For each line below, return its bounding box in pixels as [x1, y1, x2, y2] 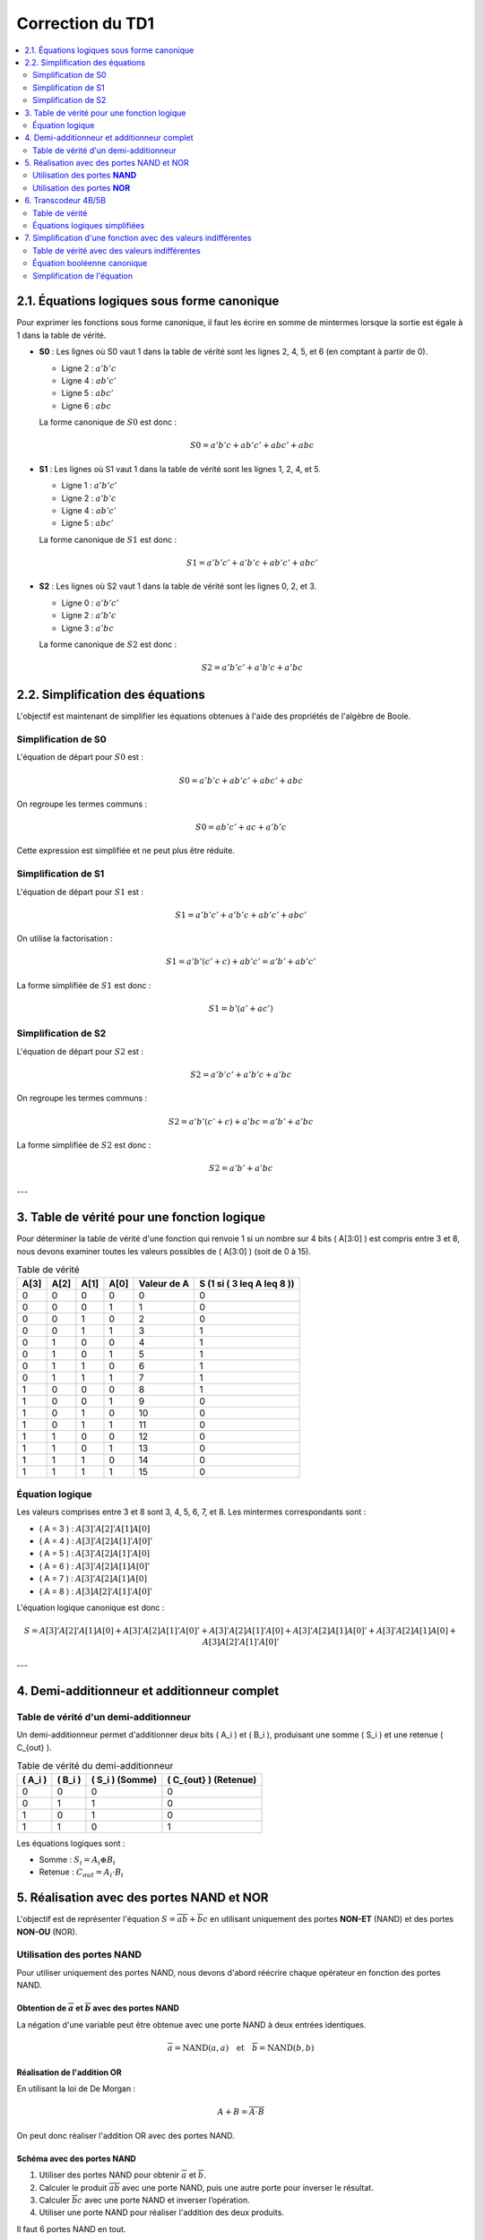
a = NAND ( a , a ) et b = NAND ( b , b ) [167, 2043, 315, 2053]
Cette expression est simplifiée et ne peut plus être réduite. [16, 845, 235, 856]
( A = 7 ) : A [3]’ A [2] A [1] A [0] [39, 1573, 148, 1584]
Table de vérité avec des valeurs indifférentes [32, 245, 201, 255]
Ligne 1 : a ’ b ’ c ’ [61, 480, 117, 491]
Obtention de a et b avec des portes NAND [16, 2003, 179, 2013]
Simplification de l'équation [32, 270, 134, 281]
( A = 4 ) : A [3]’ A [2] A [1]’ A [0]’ [39, 1536, 153, 1546]
